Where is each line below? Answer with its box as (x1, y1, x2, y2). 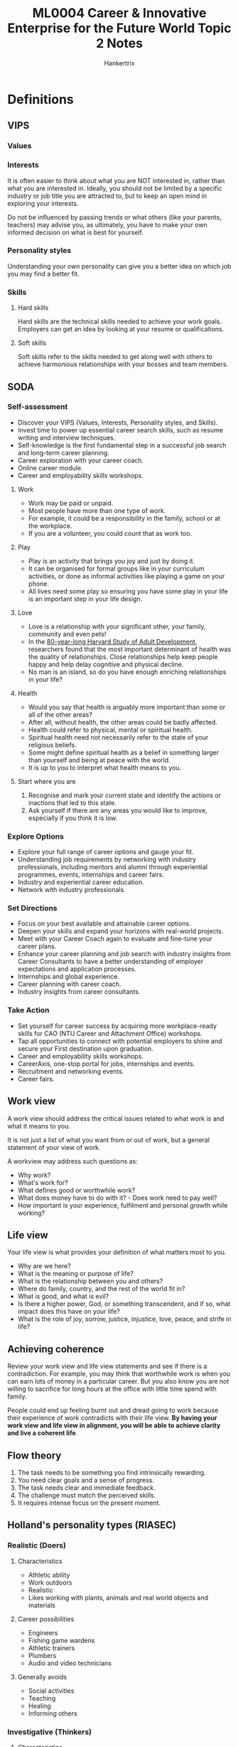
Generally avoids (17, 1672, 67, 1681)
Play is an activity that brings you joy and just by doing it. (28, 556, 195, 565)
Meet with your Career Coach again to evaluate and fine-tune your (17, 935, 213, 943)
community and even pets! (28, 629, 107, 638)
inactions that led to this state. (28, 798, 117, 807)
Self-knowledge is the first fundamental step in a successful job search (17, 440, 227, 450)
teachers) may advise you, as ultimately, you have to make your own (7, 220, 207, 229)
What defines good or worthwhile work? (17, 1186, 136, 1194)
